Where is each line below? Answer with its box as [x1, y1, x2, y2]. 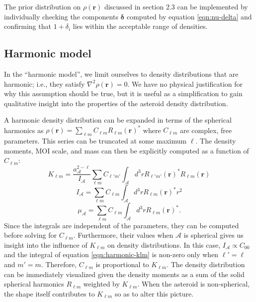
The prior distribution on [4, 1, 81, 11]
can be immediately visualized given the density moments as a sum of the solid [4, 269, 245, 279]
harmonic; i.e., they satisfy [4, 78, 85, 89]
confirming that [4, 21, 51, 31]
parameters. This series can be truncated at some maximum [4, 136, 187, 146]
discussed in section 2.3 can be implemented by [104, 1, 248, 11]
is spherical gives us [183, 230, 244, 240]
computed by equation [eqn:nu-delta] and [126, 11, 252, 21]
